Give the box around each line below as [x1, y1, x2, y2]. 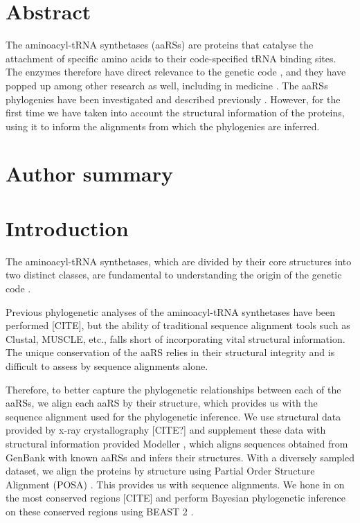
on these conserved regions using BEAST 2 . [6, 504, 194, 518]
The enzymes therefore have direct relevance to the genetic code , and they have [6, 64, 346, 79]
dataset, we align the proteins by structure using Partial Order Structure [6, 463, 315, 478]
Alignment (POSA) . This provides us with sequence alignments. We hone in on [6, 477, 345, 491]
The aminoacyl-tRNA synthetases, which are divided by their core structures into [6, 254, 352, 268]
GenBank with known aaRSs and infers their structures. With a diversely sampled [6, 450, 354, 464]
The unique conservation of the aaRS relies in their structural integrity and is [6, 345, 335, 360]
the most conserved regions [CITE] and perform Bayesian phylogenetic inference [6, 490, 345, 505]
